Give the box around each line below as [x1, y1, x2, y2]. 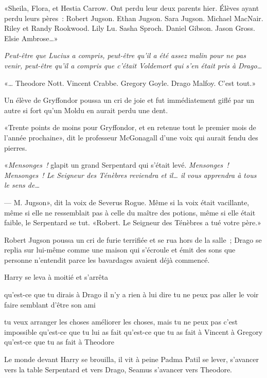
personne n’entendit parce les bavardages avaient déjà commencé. [4, 254, 210, 265]
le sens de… [4, 179, 40, 190]
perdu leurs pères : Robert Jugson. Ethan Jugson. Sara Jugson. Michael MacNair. [4, 12, 263, 23]
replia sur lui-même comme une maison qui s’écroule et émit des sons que [4, 244, 236, 255]
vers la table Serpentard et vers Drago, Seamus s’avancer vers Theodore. [4, 364, 233, 374]
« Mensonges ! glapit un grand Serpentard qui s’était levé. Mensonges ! [4, 159, 229, 170]
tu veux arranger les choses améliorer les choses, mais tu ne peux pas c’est [4, 316, 238, 327]
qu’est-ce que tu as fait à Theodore [4, 336, 115, 347]
